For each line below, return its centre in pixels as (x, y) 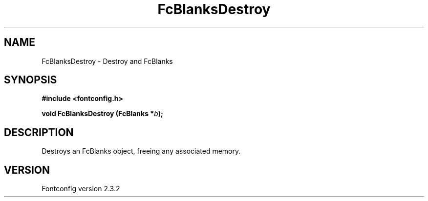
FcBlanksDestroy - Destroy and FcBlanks (107, 61)
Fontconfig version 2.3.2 (81, 189)
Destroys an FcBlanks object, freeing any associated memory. (141, 151)
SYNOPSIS (31, 80)
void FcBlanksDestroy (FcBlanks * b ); (102, 114)
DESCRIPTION (39, 132)
